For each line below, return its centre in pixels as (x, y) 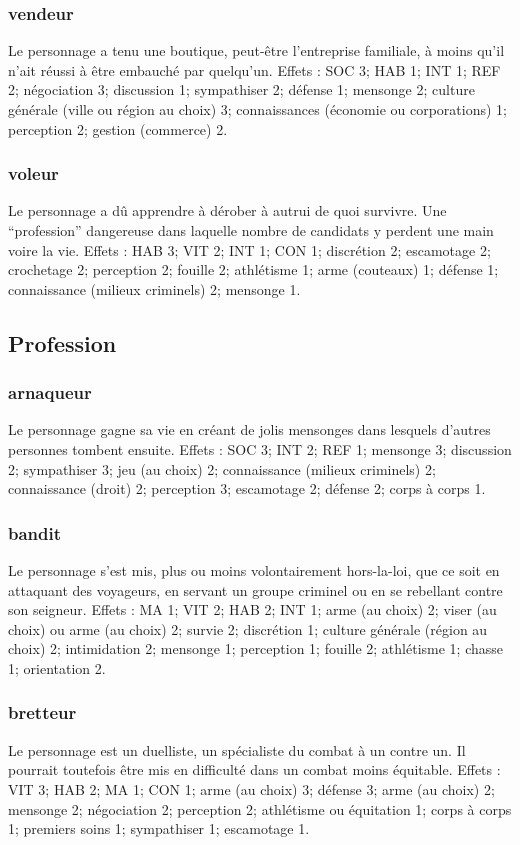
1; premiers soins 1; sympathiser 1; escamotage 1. (159, 828)
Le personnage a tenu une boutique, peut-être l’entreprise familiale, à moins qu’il (256, 50)
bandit (35, 532)
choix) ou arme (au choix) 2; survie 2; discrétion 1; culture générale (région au (248, 628)
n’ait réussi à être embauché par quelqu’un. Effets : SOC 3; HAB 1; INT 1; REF (254, 69)
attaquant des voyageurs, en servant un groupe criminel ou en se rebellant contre (255, 589)
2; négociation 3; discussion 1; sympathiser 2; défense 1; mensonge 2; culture (241, 89)
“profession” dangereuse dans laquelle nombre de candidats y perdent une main (251, 230)
